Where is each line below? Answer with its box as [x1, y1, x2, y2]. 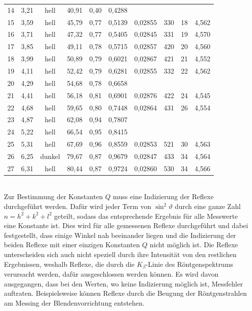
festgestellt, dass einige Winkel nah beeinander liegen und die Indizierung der [4, 230, 236, 240]
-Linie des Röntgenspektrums [146, 259, 233, 269]
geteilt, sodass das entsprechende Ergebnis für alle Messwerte [54, 210, 238, 221]
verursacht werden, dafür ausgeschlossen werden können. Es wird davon [4, 269, 219, 279]
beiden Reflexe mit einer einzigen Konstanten [4, 239, 140, 250]
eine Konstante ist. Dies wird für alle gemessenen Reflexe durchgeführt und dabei [4, 220, 248, 231]
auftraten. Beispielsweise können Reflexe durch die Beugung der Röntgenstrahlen [4, 288, 247, 298]
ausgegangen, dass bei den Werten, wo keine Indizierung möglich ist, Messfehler [4, 278, 243, 288]
